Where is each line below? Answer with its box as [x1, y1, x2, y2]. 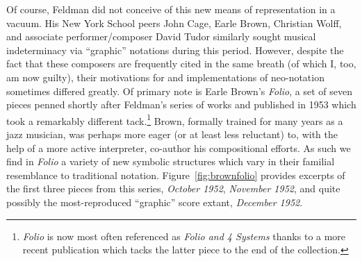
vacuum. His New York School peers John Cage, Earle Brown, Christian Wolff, [6, 15, 342, 30]
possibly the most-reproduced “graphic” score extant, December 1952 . [6, 194, 303, 209]
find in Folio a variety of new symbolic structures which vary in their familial [6, 154, 335, 169]
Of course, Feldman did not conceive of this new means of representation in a [6, 2, 336, 16]
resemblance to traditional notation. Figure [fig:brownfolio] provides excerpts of [6, 167, 345, 182]
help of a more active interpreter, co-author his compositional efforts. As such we [6, 140, 351, 155]
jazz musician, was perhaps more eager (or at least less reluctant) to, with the [6, 127, 338, 141]
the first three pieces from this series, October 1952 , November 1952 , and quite [6, 181, 340, 196]
